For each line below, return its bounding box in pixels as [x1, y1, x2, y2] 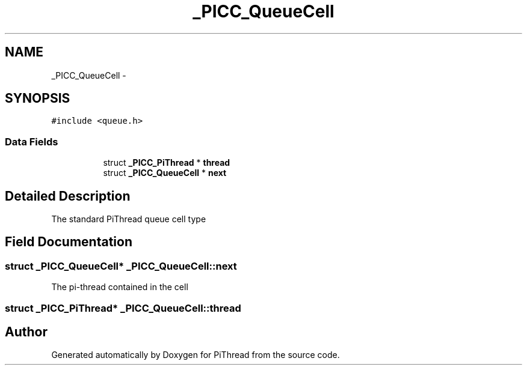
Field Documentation [5, 234, 132, 250]
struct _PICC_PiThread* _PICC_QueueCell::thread [5, 302, 241, 314]
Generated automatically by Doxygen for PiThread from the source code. [51, 350, 340, 360]
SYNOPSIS [5, 91, 70, 106]
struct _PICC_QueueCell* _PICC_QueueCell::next [5, 259, 237, 272]
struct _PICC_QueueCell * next [103, 168, 227, 178]
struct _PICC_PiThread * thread [103, 157, 230, 168]
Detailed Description [5, 188, 131, 204]
